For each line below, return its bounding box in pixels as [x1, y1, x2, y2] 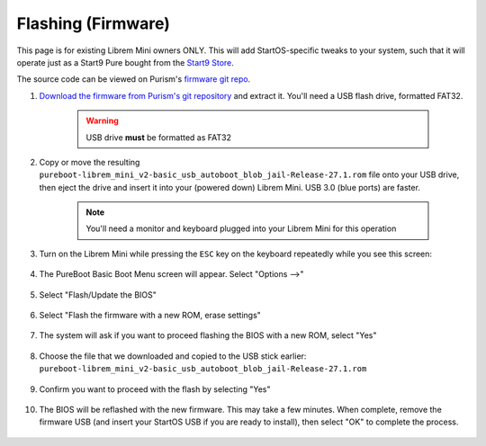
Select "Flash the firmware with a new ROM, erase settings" [39, 310, 261, 321]
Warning [85, 115, 119, 126]
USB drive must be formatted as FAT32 [85, 131, 231, 143]
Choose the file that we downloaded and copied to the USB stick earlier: [39, 351, 307, 361]
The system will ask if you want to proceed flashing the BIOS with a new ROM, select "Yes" [39, 330, 377, 341]
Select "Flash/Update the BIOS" [39, 289, 157, 300]
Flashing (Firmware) [16, 13, 171, 33]
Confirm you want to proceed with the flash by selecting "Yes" [39, 383, 271, 395]
